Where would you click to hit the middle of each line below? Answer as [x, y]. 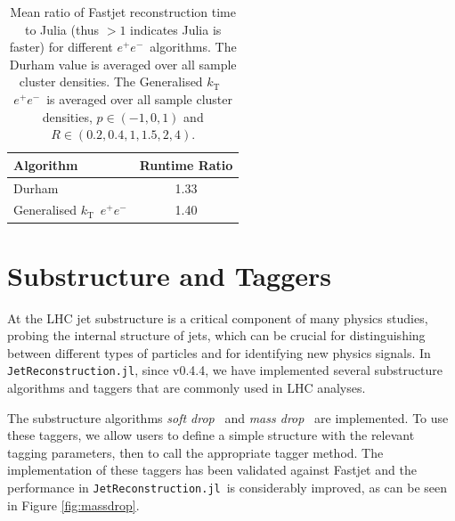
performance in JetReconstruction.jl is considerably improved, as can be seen [227, 488]
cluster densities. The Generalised [111, 81]
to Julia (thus [62, 29]
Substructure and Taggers [170, 275]
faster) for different [61, 47]
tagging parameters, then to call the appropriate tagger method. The [195, 452]
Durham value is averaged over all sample [123, 64]
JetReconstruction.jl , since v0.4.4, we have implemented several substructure [225, 370]
